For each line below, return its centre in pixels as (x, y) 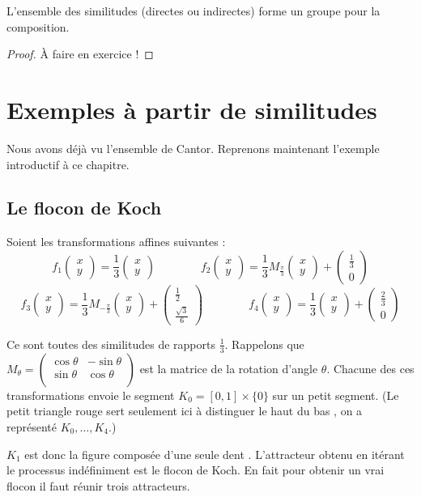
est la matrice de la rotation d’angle (229, 368)
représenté (32, 426)
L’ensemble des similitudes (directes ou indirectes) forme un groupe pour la (193, 11)
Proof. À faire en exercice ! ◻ (80, 54)
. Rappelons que (264, 344)
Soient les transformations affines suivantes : (116, 242)
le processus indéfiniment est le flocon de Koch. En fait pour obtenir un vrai (196, 470)
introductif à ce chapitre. (68, 164)
